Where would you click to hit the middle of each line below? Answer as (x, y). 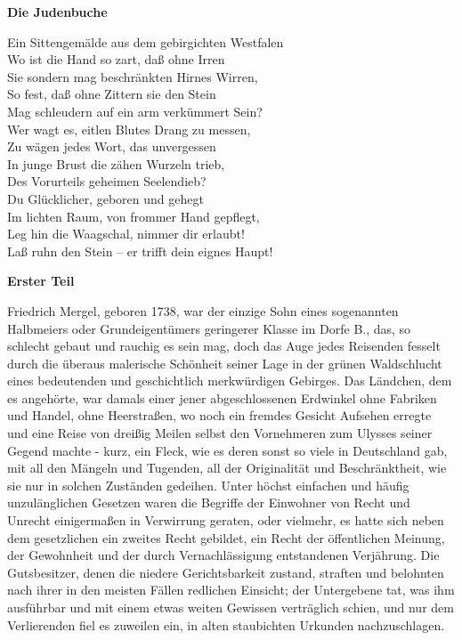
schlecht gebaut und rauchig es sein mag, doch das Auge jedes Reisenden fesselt (224, 346)
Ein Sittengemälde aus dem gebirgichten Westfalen (146, 41)
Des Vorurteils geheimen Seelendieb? (107, 181)
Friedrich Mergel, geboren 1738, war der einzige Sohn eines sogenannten (203, 310)
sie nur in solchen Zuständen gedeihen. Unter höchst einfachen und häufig (208, 485)
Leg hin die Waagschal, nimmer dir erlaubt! (126, 234)
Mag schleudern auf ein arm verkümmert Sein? (135, 111)
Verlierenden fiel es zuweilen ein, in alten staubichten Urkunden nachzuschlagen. (226, 624)
